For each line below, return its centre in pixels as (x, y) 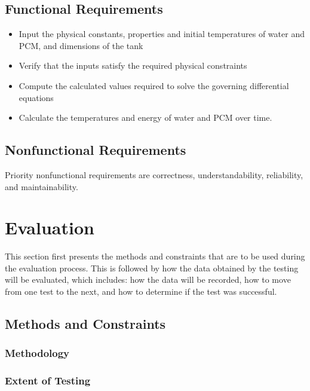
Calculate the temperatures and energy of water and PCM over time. (145, 117)
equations (36, 97)
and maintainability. (42, 186)
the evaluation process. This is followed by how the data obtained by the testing (152, 268)
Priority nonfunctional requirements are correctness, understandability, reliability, (154, 174)
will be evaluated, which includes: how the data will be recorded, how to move (148, 279)
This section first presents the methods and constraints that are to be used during (155, 256)
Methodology (37, 353)
